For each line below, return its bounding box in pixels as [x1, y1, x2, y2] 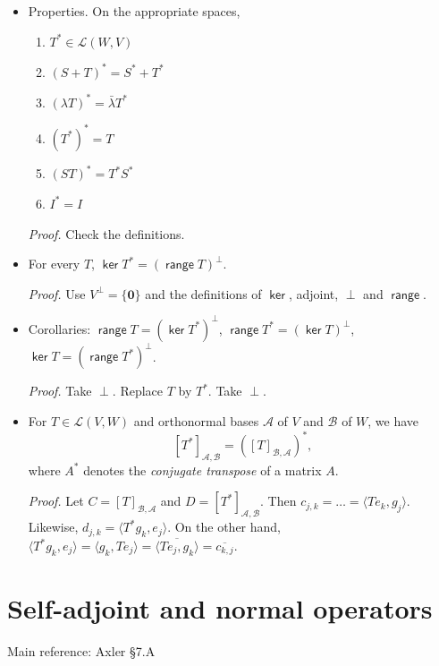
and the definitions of [145, 284, 262, 303]
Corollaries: [28, 319, 91, 337]
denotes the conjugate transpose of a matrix [83, 460, 322, 479]
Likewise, [28, 517, 79, 536]
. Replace [112, 381, 164, 400]
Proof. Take [28, 381, 92, 400]
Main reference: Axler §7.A [7, 641, 156, 660]
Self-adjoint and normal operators [7, 590, 433, 626]
